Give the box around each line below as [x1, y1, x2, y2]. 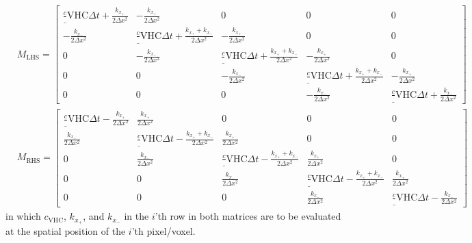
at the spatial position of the [5, 223, 126, 238]
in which [5, 209, 41, 223]
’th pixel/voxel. [131, 223, 196, 238]
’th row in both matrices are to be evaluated [155, 209, 341, 223]
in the [124, 209, 149, 223]
